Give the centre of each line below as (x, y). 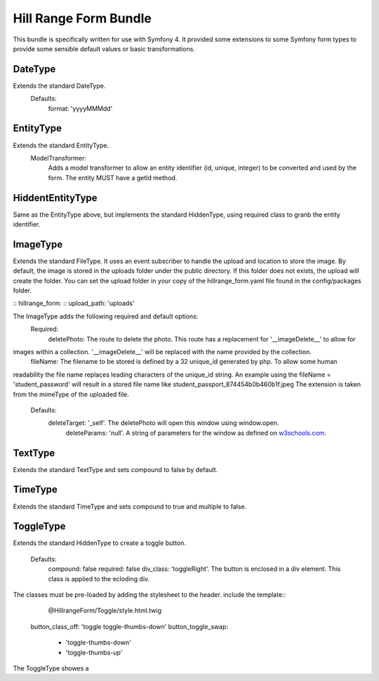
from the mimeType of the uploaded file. (71, 394)
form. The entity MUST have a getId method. (113, 177)
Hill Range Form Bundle (82, 18)
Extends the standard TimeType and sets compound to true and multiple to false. (130, 506)
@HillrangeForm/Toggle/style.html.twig (105, 611)
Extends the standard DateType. (59, 86)
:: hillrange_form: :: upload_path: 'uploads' (74, 303)
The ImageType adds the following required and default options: (106, 316)
